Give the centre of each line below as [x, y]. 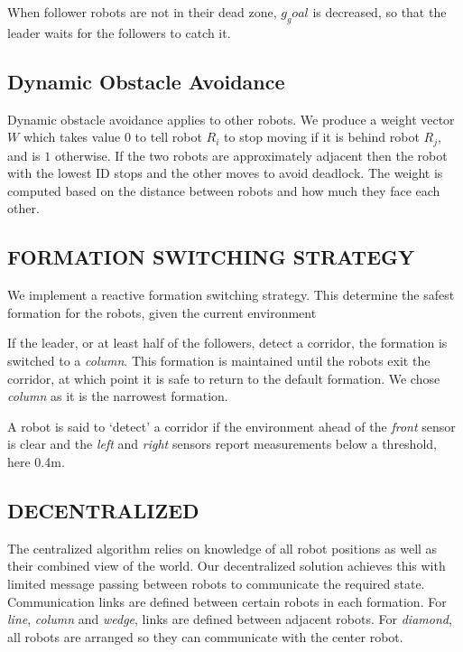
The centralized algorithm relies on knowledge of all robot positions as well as [222, 548]
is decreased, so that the [380, 12]
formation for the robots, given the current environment [162, 312]
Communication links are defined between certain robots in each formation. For [227, 601]
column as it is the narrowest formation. [118, 396]
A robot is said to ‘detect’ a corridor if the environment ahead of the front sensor [231, 426]
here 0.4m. [36, 461]
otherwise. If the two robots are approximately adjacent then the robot [251, 155]
